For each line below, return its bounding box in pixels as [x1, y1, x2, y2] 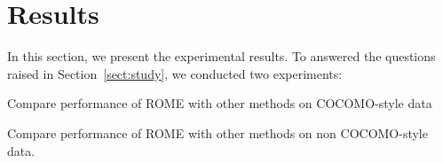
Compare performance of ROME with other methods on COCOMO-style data [7, 94, 432, 113]
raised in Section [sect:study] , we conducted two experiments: [7, 64, 343, 82]
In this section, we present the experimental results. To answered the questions [7, 47, 436, 66]
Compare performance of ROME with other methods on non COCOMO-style [7, 123, 428, 142]
